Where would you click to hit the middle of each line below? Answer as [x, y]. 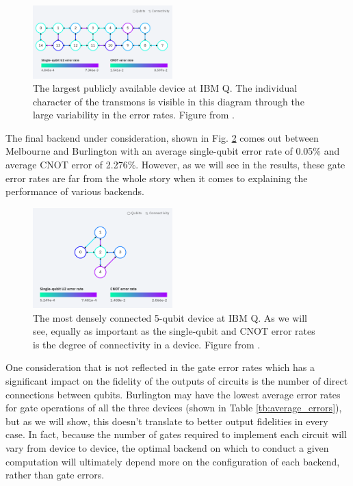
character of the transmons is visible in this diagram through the [169, 101]
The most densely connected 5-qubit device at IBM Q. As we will [170, 317]
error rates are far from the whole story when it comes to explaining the [157, 178]
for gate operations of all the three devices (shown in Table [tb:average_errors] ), [174, 408]
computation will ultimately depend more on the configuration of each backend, [173, 461]
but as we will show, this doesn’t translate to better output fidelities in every [167, 421]
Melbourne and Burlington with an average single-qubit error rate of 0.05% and [173, 151]
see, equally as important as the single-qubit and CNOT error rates [174, 331]
